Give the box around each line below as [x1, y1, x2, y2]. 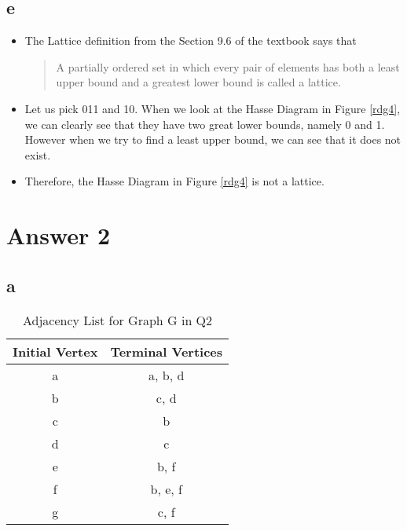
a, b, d [148, 365, 185, 384]
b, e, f [150, 479, 182, 498]
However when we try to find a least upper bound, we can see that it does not [24, 131, 401, 148]
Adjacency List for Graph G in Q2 [22, 310, 213, 329]
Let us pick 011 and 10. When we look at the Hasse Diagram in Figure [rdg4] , [24, 100, 401, 116]
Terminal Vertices [110, 342, 223, 361]
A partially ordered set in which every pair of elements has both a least [56, 58, 400, 75]
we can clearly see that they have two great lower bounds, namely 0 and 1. [24, 115, 385, 132]
